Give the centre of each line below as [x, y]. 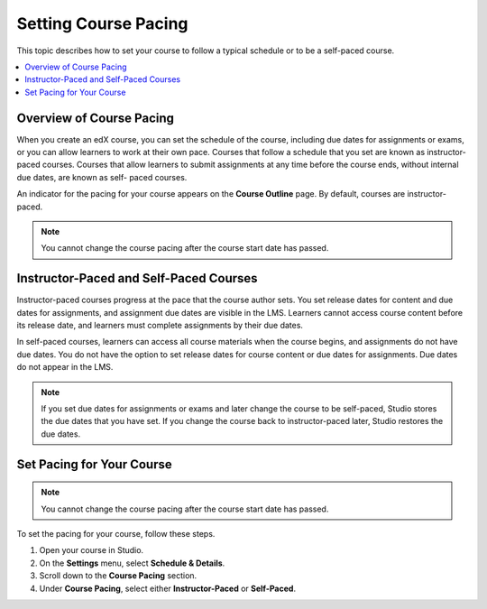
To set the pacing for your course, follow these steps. [116, 533]
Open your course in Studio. [92, 550]
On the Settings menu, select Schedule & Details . [132, 563]
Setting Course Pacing [102, 23]
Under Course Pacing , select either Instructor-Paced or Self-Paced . [168, 588]
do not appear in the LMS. [65, 367]
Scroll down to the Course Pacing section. [118, 576]
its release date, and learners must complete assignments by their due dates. [160, 326]
